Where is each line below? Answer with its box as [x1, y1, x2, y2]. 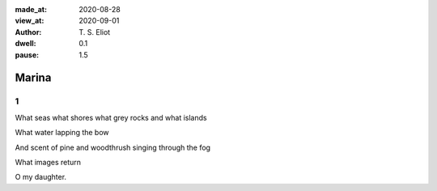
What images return [15, 157, 81, 167]
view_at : [15, 16, 45, 26]
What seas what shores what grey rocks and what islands [15, 112, 207, 122]
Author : [15, 27, 42, 36]
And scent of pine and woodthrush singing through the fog [15, 142, 210, 152]
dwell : [15, 39, 36, 49]
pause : [15, 49, 40, 60]
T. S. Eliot [78, 27, 111, 36]
